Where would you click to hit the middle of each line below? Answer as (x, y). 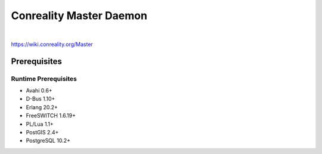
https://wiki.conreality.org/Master (52, 44)
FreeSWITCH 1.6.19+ (51, 116)
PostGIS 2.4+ (42, 133)
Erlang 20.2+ (42, 107)
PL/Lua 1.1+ (40, 124)
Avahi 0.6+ (39, 91)
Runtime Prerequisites (44, 79)
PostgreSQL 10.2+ (48, 141)
